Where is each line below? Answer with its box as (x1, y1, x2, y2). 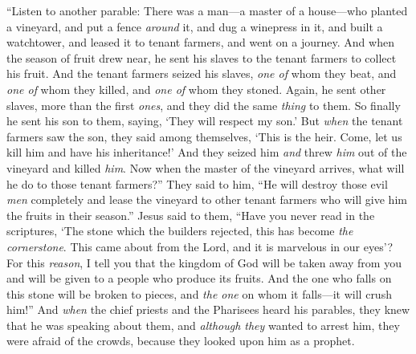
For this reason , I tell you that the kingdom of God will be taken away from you (6, 254, 402, 271)
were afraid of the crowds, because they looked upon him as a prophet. (6, 332, 355, 349)
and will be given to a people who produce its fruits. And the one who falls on (6, 270, 392, 287)
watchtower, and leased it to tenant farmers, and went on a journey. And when (6, 34, 394, 51)
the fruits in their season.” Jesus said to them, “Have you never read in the (6, 206, 375, 223)
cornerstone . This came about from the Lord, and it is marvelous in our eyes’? (6, 238, 393, 254)
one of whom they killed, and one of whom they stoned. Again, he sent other (6, 80, 386, 97)
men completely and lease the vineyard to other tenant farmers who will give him (6, 191, 407, 208)
